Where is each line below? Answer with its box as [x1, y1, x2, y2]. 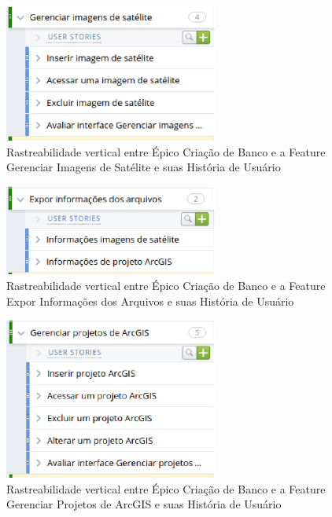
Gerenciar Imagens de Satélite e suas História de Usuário [6, 159, 281, 175]
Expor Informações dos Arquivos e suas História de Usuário [6, 292, 294, 309]
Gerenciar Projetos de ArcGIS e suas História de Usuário [6, 496, 282, 512]
